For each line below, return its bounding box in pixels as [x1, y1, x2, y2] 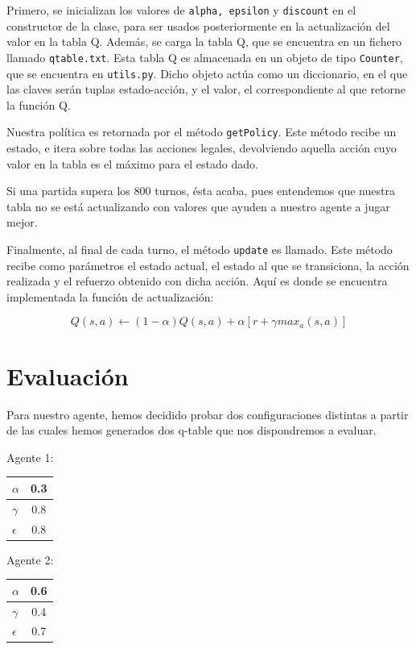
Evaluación [6, 359, 129, 392]
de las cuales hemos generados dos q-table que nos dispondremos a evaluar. [6, 422, 377, 439]
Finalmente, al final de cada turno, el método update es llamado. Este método [6, 240, 393, 257]
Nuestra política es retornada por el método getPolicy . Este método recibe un [6, 123, 397, 140]
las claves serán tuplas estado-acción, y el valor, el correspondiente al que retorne [6, 81, 406, 98]
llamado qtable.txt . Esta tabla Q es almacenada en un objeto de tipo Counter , [6, 48, 403, 65]
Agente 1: [6, 448, 54, 465]
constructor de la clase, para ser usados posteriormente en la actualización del [6, 17, 390, 34]
